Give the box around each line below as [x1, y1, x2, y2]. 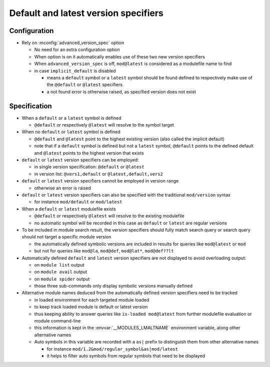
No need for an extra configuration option [34, 46, 120, 52]
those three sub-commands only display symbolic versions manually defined [34, 283, 192, 289]
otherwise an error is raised [34, 185, 91, 191]
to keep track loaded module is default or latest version [34, 304, 148, 310]
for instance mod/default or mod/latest [34, 199, 122, 205]
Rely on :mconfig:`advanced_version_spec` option [21, 40, 124, 46]
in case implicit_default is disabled [34, 67, 116, 73]
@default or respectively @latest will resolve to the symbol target [34, 122, 174, 128]
